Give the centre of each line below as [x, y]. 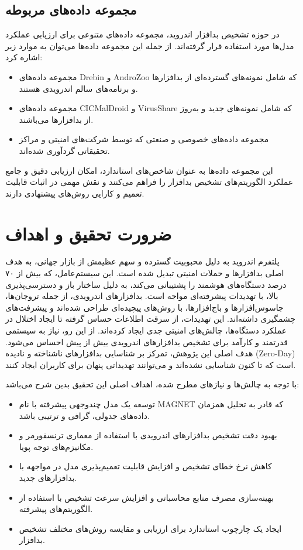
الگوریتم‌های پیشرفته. [56, 509]
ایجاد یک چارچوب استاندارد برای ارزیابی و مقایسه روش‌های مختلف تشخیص [150, 528]
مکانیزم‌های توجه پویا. [56, 446]
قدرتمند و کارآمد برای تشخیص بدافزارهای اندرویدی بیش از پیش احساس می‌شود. [147, 341]
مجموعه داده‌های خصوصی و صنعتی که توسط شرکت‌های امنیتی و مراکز [144, 139]
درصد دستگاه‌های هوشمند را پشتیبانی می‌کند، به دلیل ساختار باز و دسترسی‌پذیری [146, 284]
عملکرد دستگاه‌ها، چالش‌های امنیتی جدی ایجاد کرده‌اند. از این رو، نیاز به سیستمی [146, 330]
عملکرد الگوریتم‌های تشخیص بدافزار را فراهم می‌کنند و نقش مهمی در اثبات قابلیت [149, 182]
